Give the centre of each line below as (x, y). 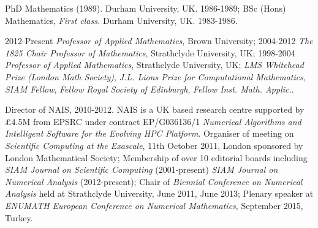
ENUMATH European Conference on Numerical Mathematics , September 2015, (154, 205)
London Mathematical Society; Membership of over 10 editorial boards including (156, 157)
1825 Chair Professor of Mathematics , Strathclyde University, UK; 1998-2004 (150, 52)
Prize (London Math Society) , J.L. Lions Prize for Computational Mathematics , (155, 76)
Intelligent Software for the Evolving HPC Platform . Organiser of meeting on (150, 133)
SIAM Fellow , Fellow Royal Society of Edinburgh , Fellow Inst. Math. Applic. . (150, 89)
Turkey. (19, 217)
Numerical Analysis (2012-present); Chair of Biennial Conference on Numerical (154, 181)
